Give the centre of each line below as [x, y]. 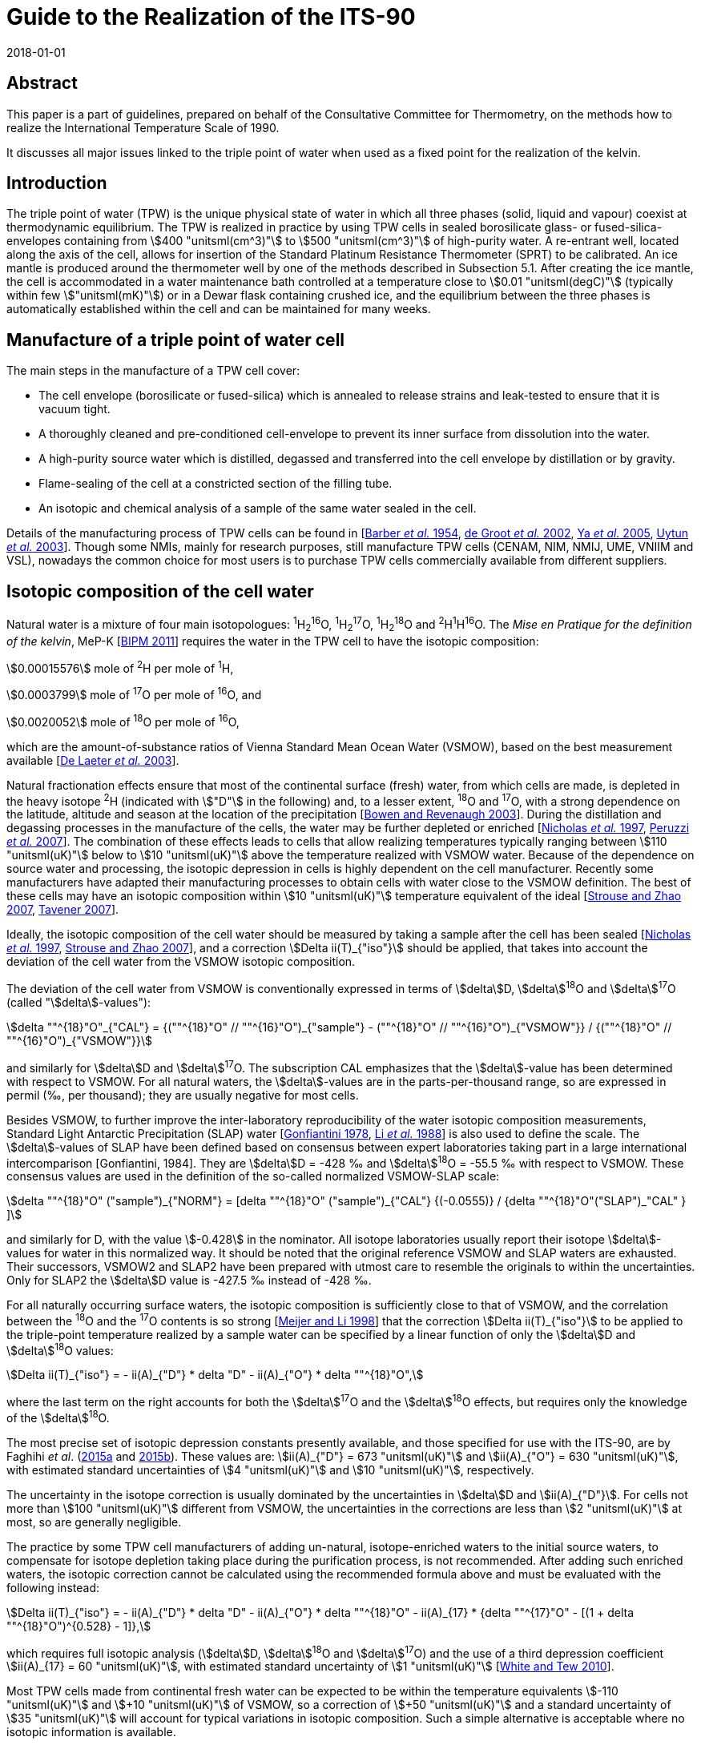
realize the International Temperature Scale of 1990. [143, 127]
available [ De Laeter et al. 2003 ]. [93, 760]
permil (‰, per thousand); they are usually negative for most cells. [183, 1095]
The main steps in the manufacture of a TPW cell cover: [153, 371]
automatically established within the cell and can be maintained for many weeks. [219, 309]
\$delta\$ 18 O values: [60, 1349]
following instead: [53, 1587]
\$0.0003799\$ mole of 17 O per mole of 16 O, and [134, 694]
